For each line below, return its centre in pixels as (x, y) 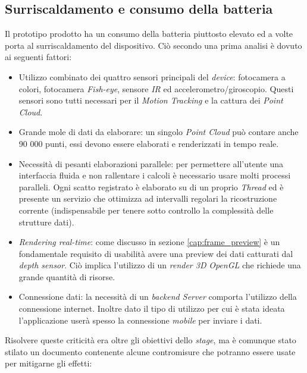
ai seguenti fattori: (38, 57)
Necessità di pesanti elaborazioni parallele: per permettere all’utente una (151, 163)
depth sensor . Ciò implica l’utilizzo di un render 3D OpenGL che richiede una (160, 265)
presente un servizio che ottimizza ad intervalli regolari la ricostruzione (148, 198)
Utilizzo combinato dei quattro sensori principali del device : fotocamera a (152, 76)
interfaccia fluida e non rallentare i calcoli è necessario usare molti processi (155, 175)
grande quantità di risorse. (67, 276)
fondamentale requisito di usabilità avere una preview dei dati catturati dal (156, 253)
